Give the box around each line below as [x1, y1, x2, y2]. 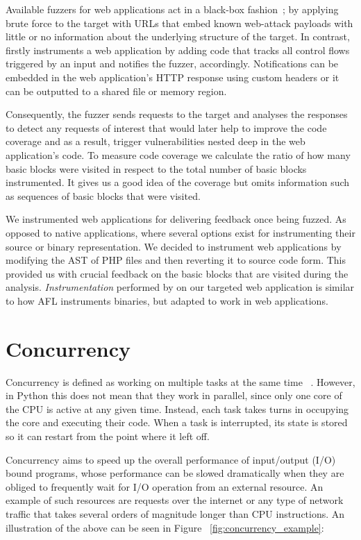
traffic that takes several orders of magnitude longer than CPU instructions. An [6, 506, 345, 521]
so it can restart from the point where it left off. [6, 428, 210, 443]
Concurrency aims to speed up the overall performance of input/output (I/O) [6, 452, 336, 466]
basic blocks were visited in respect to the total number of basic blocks [6, 161, 307, 176]
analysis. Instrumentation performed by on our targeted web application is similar [6, 280, 355, 294]
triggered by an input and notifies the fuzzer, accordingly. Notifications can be [6, 56, 339, 71]
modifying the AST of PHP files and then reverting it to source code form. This [6, 253, 346, 267]
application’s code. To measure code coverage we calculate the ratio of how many [6, 147, 351, 162]
